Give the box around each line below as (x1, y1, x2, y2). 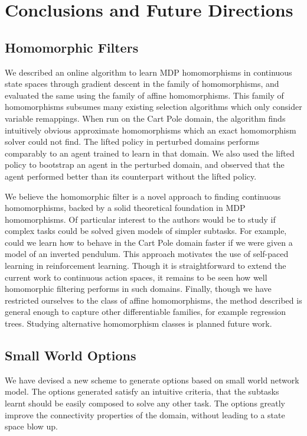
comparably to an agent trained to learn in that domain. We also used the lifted (5, 147, 295, 159)
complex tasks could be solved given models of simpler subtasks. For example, (5, 224, 287, 237)
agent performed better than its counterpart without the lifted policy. (5, 170, 257, 182)
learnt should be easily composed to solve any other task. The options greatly (5, 397, 286, 409)
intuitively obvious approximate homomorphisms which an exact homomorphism (5, 123, 296, 136)
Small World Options (5, 346, 136, 365)
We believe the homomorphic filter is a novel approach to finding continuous (5, 190, 281, 202)
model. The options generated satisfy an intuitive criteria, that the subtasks (5, 385, 279, 398)
